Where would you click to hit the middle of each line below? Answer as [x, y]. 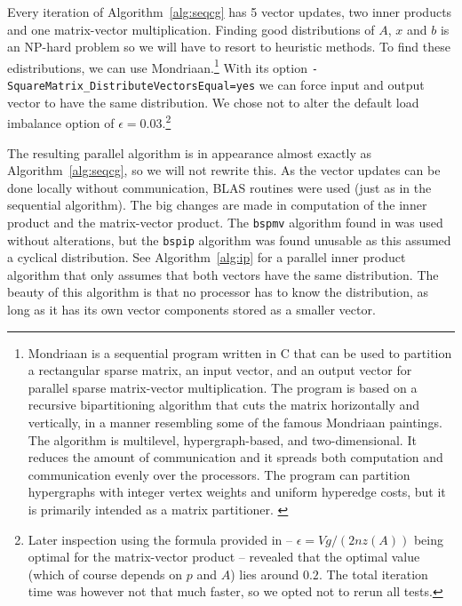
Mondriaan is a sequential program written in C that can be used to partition [240, 352]
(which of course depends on [105, 574]
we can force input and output [342, 85]
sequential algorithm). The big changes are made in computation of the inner [217, 205]
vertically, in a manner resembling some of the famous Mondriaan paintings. [235, 423]
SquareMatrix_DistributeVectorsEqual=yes [131, 87]
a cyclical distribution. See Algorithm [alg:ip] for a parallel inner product [207, 257]
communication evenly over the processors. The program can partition [219, 474]
